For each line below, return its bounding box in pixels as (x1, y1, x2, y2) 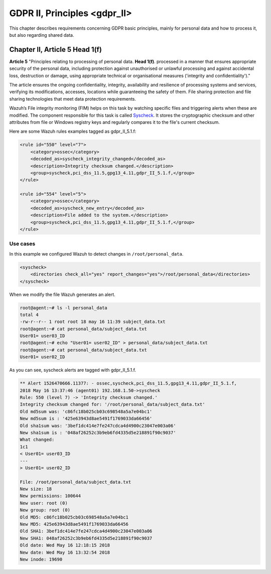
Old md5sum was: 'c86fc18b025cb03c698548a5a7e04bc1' (20, 408, 153, 415)
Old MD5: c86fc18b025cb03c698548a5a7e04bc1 (20, 514, 129, 520)
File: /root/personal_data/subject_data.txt (20, 479, 131, 485)
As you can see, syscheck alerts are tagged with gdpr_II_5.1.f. (9, 367, 137, 373)
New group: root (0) (20, 507, 70, 513)
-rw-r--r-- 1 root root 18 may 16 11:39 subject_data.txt (20, 319, 166, 324)
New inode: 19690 (20, 556, 63, 562)
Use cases (9, 240, 36, 248)
